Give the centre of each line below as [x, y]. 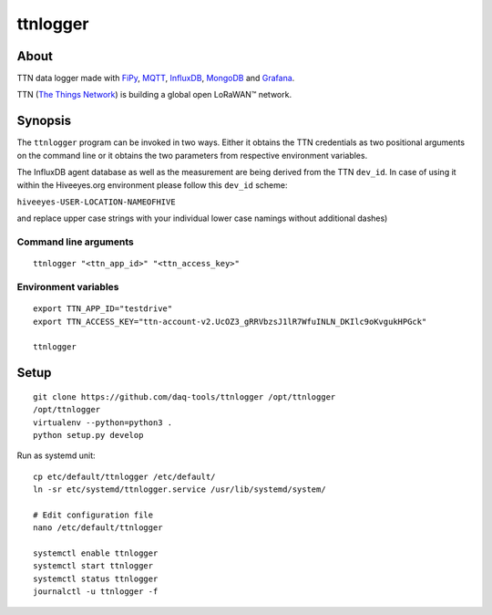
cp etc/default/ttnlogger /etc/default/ [124, 476]
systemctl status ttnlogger [96, 579]
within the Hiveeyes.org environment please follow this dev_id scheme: [152, 185]
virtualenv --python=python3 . [103, 422]
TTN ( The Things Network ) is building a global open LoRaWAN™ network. [154, 95]
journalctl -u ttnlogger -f [96, 592]
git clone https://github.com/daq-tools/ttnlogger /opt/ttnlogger [184, 396]
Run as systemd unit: [56, 455]
